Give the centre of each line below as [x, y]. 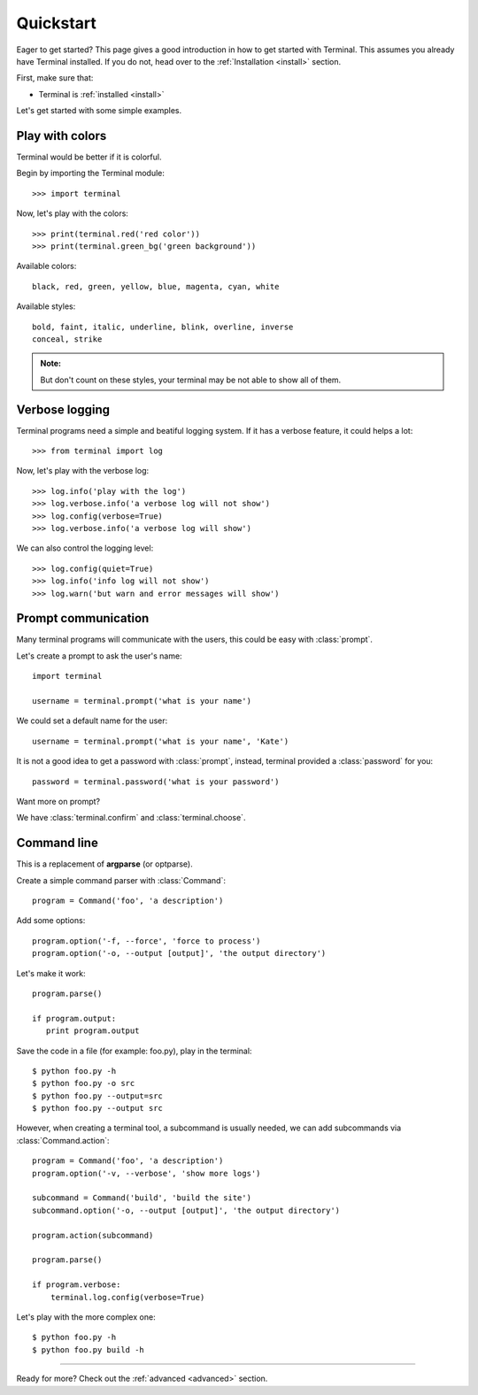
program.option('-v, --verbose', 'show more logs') [146, 1173]
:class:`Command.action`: [63, 1140]
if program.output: [74, 1018]
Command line [58, 843]
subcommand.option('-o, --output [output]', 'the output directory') [186, 1210]
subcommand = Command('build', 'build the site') [142, 1198]
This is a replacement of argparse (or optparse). [105, 864]
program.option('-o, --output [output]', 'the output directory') [179, 953]
